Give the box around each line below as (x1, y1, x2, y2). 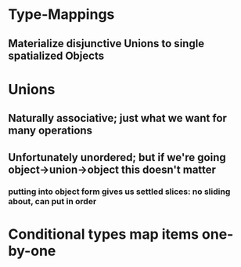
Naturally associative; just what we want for (8, 112, 227, 125)
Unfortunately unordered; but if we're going (8, 151, 226, 164)
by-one (8, 242, 56, 260)
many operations (8, 124, 92, 137)
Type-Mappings (8, 5, 115, 24)
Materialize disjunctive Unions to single (8, 37, 205, 50)
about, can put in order (8, 196, 97, 207)
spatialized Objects (8, 49, 104, 62)
